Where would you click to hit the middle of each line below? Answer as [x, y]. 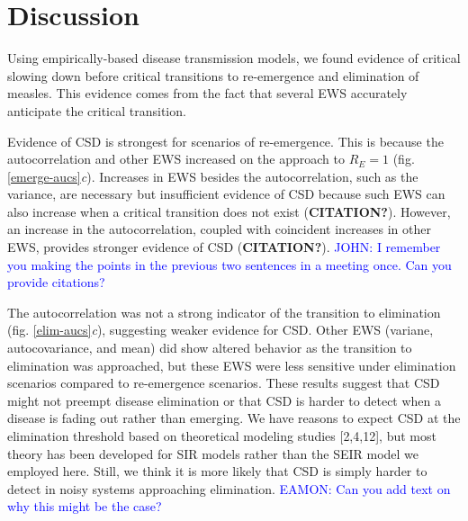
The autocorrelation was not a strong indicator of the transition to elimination [224, 312]
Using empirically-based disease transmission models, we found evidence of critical [234, 58]
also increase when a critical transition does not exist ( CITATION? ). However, [229, 211]
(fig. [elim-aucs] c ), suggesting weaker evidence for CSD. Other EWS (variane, [220, 330]
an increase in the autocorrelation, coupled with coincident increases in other [219, 229]
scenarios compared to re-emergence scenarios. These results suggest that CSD [224, 383]
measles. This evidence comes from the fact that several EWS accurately [207, 93]
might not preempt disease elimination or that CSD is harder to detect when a [225, 400]
